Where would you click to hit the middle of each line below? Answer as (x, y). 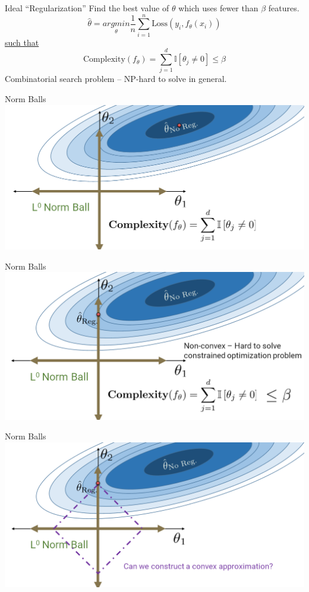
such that (22, 42)
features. (284, 8)
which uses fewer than (218, 8)
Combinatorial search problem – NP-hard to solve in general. (116, 79)
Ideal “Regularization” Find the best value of (87, 8)
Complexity (104, 60)
